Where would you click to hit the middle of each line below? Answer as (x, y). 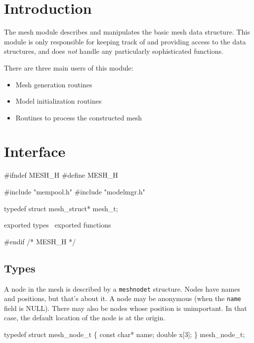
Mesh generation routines (54, 84)
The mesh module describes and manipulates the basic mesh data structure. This (127, 32)
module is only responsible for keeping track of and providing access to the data (125, 41)
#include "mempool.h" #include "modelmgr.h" (75, 191)
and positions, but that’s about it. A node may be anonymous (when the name (123, 298)
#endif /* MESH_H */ (40, 241)
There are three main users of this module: (69, 67)
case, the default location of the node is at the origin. (85, 318)
